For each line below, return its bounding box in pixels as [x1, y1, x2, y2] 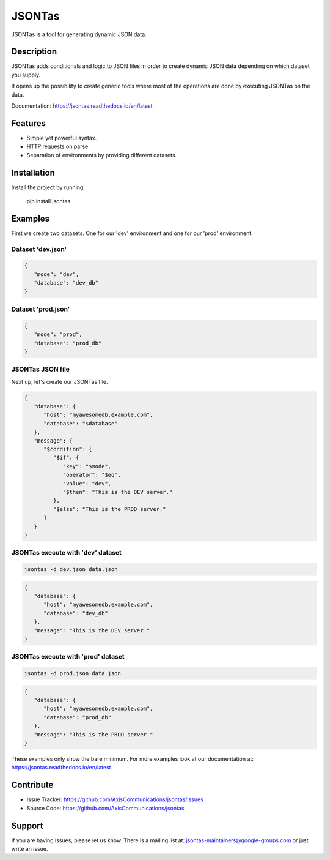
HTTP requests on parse [26, 143, 89, 150]
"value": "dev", [62, 480, 112, 487]
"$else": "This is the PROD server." [53, 506, 166, 512]
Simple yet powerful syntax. [26, 134, 97, 141]
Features [11, 118, 46, 129]
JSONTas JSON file [11, 365, 70, 373]
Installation [11, 167, 55, 178]
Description [11, 47, 57, 57]
